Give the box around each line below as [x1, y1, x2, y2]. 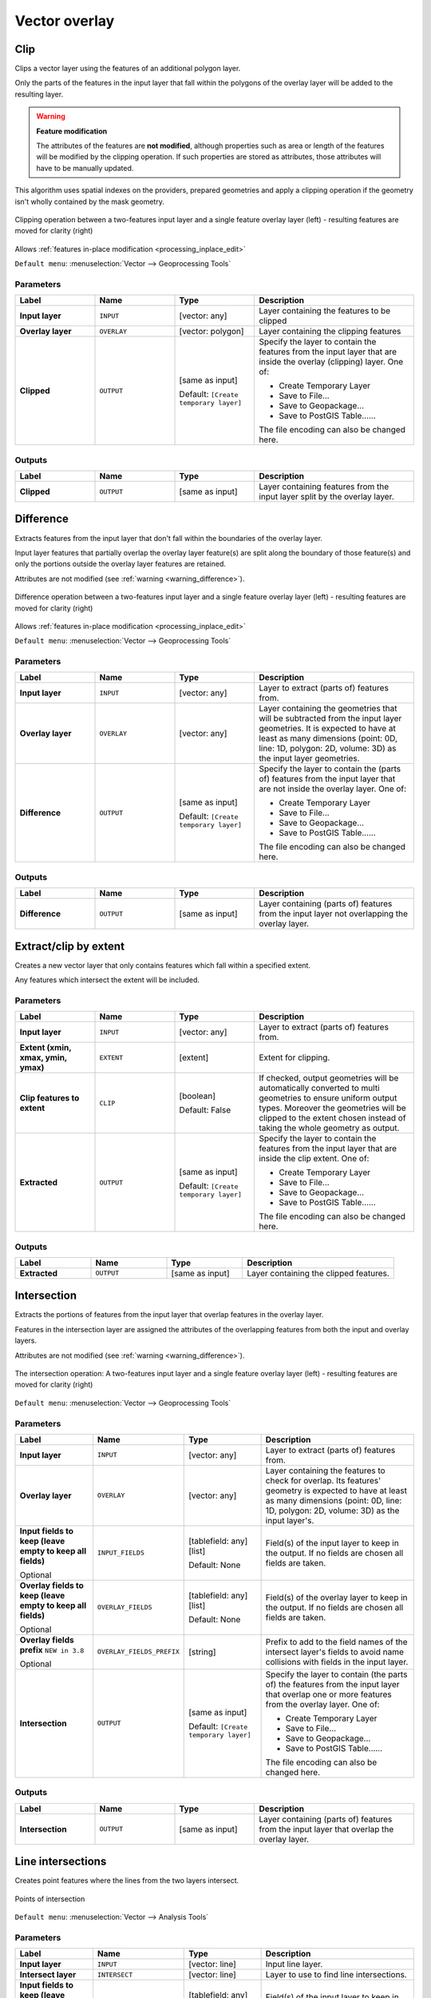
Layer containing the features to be [259, 305, 391, 316]
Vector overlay [14, 12, 115, 30]
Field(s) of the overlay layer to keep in [265, 1591, 408, 1602]
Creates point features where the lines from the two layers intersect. [14, 1876, 239, 1885]
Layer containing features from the [259, 481, 389, 492]
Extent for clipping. [259, 1052, 330, 1063]
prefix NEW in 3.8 [19, 1644, 85, 1655]
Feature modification [36, 126, 108, 136]
